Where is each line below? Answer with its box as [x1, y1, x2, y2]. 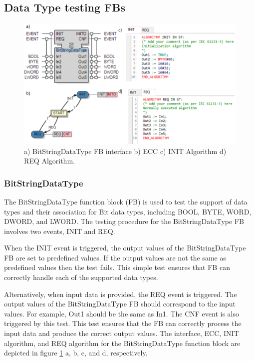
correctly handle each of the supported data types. [4, 272, 158, 282]
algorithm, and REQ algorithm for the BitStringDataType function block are [4, 337, 241, 348]
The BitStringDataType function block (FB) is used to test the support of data [4, 196, 248, 206]
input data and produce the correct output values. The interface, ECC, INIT [4, 328, 239, 338]
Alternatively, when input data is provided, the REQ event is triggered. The [4, 288, 237, 299]
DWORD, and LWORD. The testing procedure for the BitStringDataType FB [4, 216, 244, 226]
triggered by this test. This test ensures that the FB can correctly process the [4, 318, 242, 328]
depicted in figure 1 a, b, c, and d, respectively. [4, 347, 148, 358]
